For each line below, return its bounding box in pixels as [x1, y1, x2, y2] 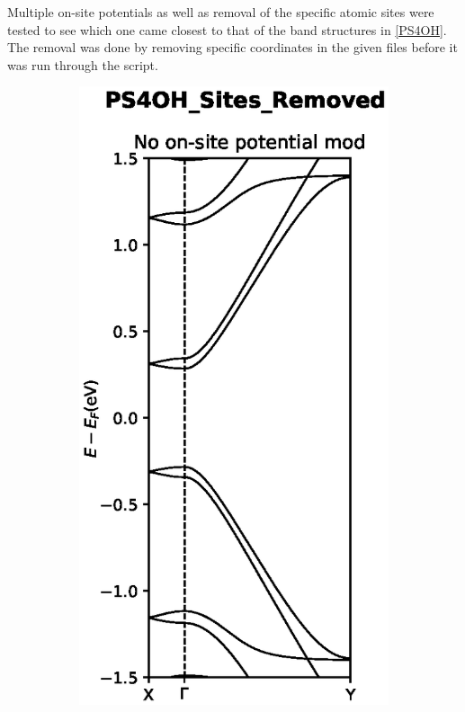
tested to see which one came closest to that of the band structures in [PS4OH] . [7, 20, 447, 39]
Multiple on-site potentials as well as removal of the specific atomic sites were [7, 3, 434, 21]
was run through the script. [7, 55, 158, 74]
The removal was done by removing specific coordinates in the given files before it [7, 38, 458, 57]
